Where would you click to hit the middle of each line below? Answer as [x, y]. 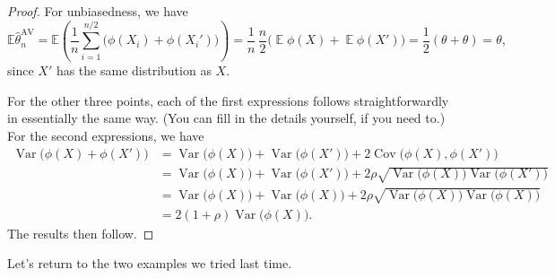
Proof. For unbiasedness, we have [98, 11]
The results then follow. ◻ [81, 233]
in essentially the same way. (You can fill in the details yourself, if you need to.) [226, 118]
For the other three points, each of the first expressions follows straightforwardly [228, 100]
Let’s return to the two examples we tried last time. [150, 263]
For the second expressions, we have [106, 136]
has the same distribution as [134, 70]
